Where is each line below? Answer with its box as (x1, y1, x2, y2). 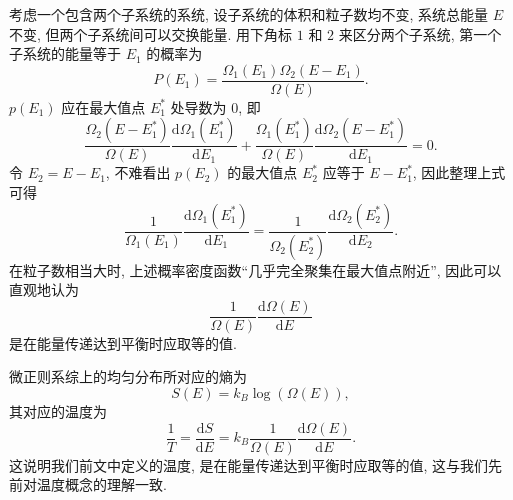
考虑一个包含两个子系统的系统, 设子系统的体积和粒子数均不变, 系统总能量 (9, 4, 489, 24)
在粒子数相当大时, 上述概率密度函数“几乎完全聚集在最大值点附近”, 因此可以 (9, 259, 502, 280)
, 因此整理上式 (412, 162, 506, 183)
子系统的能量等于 (9, 43, 121, 64)
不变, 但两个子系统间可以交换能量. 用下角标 (9, 23, 293, 44)
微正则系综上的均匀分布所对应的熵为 (9, 366, 247, 387)
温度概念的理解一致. (36, 474, 167, 495)
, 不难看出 (105, 162, 171, 183)
